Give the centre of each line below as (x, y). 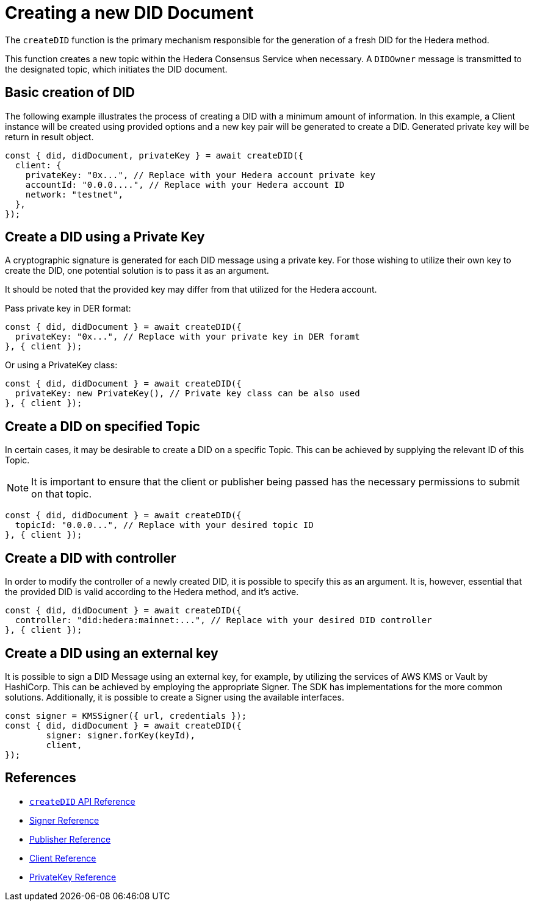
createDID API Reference (82, 801)
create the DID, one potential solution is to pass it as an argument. (137, 271)
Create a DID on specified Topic (103, 426)
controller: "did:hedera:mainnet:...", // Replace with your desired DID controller (223, 620)
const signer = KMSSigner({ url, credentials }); (126, 715)
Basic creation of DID (70, 93)
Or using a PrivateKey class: (61, 365)
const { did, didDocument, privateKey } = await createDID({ (154, 155)
